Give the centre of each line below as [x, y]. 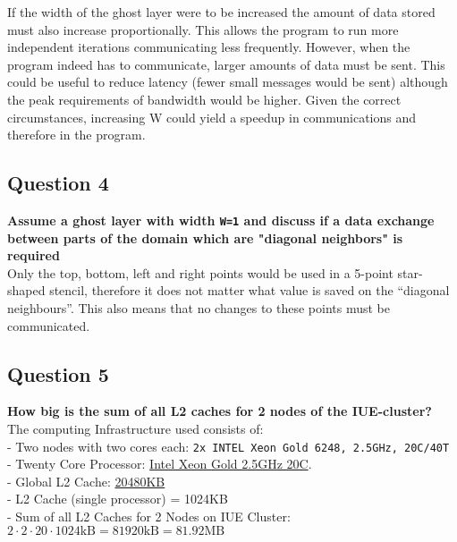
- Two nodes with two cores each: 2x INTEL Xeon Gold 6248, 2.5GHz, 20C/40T [228, 446]
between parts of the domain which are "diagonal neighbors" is [205, 237]
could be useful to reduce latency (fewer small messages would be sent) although [228, 82]
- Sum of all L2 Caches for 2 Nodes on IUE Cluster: [149, 516]
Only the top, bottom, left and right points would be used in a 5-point [200, 272]
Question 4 [58, 183]
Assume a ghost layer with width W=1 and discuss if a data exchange [221, 220]
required [34, 255]
